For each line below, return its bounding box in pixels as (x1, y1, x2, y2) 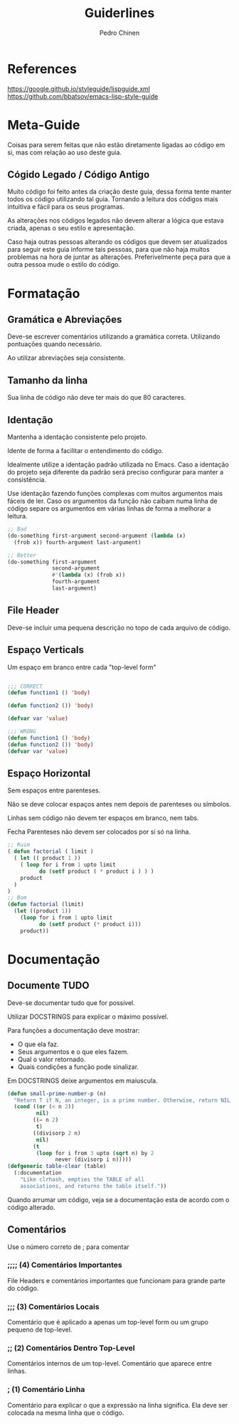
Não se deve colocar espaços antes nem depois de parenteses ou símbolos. (7, 800, 231, 809)
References (7, 60, 77, 77)
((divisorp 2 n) (33, 1130, 81, 1137)
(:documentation (14, 1169, 62, 1176)
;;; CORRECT (7, 683, 43, 690)
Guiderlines (84, 5, 155, 21)
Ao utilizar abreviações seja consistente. (7, 354, 126, 362)
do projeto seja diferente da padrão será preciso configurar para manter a (7, 468, 224, 477)
